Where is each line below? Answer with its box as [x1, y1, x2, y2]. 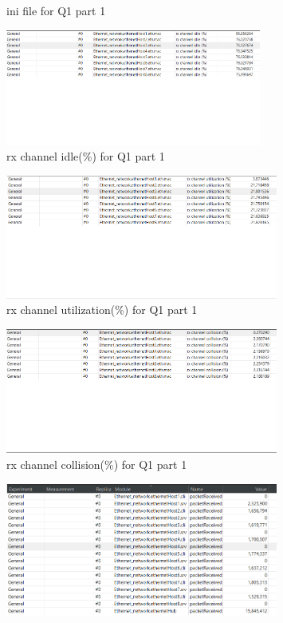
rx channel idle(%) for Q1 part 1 [6, 148, 165, 165]
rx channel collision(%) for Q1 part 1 [6, 456, 187, 473]
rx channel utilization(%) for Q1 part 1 [6, 301, 198, 318]
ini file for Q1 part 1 [6, 2, 106, 18]
